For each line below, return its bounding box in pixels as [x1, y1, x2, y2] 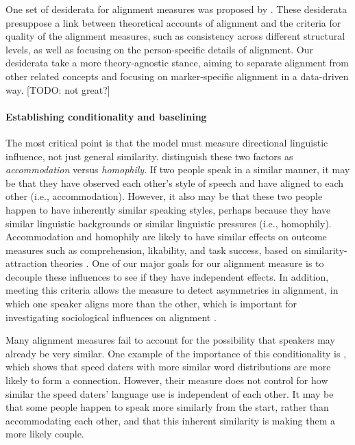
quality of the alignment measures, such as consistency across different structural [5, 29, 345, 43]
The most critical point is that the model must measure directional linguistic [5, 135, 328, 149]
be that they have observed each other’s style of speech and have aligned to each [5, 175, 344, 190]
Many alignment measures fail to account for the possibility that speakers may [5, 333, 335, 347]
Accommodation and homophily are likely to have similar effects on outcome [5, 229, 327, 244]
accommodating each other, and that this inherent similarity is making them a [5, 413, 336, 427]
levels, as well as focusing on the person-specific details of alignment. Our [5, 42, 313, 56]
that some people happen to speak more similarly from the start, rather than [5, 400, 329, 414]
